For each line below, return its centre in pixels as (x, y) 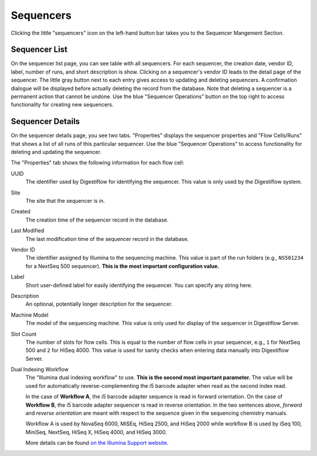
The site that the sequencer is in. (65, 201)
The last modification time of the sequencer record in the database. (107, 239)
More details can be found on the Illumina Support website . (97, 443)
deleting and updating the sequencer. (56, 152)
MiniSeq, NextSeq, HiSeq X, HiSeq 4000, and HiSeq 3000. (96, 432)
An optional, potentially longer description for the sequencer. (99, 304)
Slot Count (24, 334)
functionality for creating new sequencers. (62, 105)
